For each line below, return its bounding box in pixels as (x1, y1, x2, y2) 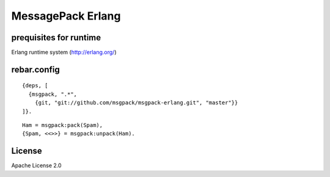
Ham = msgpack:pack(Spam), (22, 122, 103, 129)
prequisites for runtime (11, 32, 101, 43)
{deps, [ (22, 82, 48, 89)
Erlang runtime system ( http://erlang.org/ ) (11, 49, 117, 56)
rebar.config (11, 64, 61, 74)
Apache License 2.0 (11, 162, 62, 169)
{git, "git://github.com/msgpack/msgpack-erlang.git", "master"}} (34, 99, 238, 106)
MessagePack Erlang (11, 9, 121, 23)
